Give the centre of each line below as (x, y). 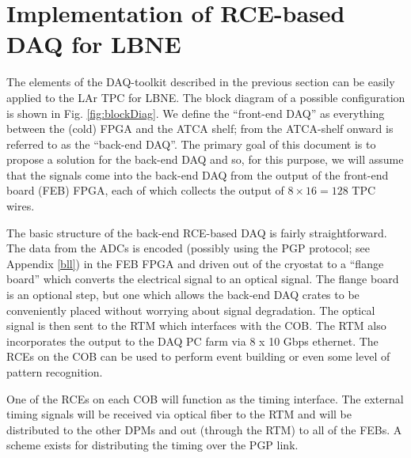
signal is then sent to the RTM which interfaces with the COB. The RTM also (196, 326)
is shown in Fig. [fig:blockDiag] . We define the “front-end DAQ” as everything (196, 113)
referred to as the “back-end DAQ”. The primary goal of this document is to (191, 144)
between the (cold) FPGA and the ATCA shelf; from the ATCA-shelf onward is (200, 129)
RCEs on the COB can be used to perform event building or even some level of (198, 356)
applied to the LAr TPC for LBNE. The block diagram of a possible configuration (206, 97)
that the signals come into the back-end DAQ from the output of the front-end (198, 174)
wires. (21, 206)
